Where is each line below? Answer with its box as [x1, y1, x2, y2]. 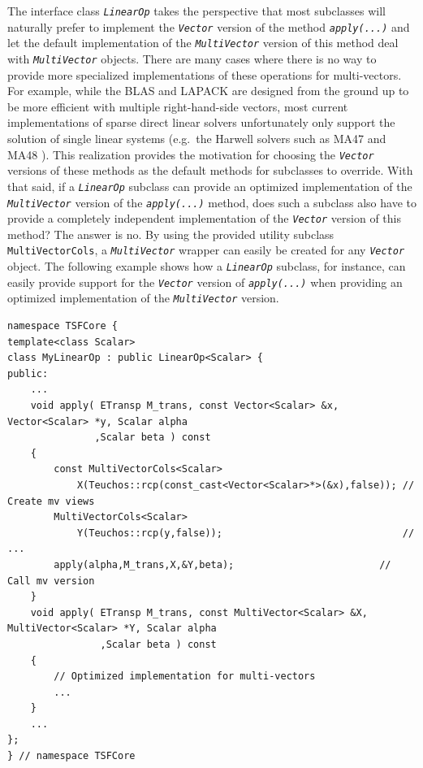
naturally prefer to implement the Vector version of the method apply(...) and [7, 18, 410, 35]
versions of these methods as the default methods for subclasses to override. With [7, 162, 413, 179]
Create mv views [7, 495, 95, 507]
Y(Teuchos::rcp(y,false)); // [76, 527, 415, 539]
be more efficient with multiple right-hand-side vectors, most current [7, 98, 348, 115]
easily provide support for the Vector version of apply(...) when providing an [7, 273, 403, 290]
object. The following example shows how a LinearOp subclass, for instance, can [7, 258, 406, 275]
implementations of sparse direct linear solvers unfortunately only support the [7, 114, 395, 131]
